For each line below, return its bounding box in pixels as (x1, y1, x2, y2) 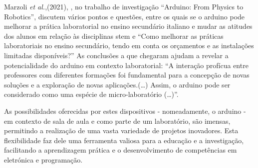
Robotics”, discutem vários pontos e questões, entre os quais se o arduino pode (4, 11, 245, 21)
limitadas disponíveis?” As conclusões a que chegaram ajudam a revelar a (4, 50, 229, 60)
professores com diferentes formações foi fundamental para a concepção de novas (4, 70, 250, 80)
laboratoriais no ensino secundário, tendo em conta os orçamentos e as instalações (4, 40, 254, 51)
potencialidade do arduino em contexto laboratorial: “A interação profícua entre (4, 60, 249, 70)
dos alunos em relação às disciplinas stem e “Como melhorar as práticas (4, 30, 224, 41)
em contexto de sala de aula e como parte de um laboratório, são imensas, (4, 115, 231, 126)
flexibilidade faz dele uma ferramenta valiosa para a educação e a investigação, (4, 135, 244, 145)
